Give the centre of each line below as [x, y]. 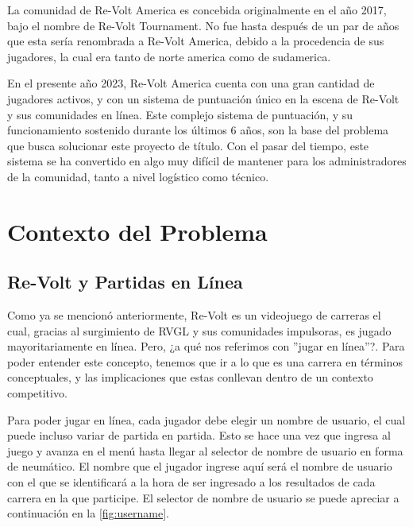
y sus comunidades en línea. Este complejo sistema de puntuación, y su [180, 114]
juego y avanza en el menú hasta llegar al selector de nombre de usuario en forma [205, 450]
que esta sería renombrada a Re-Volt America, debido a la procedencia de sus [196, 41]
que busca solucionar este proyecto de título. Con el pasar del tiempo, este [188, 145]
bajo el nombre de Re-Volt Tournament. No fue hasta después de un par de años [203, 25]
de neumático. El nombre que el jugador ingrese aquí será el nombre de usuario [200, 466]
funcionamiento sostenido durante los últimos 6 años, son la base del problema [198, 130]
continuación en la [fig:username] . [88, 513]
